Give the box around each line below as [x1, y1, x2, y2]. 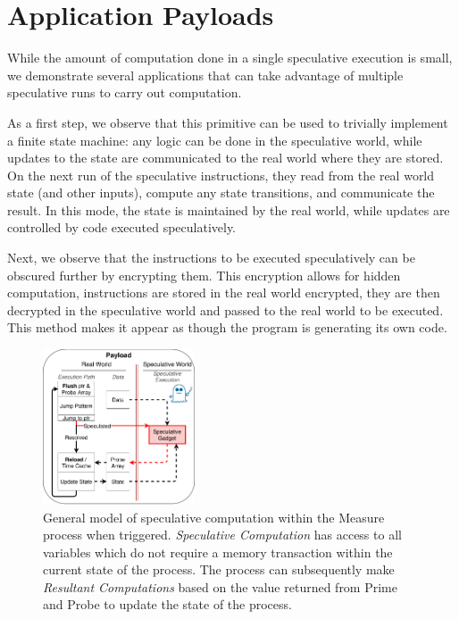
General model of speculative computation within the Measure [43, 507, 385, 526]
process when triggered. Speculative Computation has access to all [43, 525, 402, 544]
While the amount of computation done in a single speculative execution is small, [7, 48, 453, 67]
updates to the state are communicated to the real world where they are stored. [7, 148, 444, 167]
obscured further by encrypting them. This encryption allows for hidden [7, 265, 401, 284]
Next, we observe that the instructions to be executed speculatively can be [7, 248, 415, 267]
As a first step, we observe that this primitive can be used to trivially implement [7, 113, 448, 131]
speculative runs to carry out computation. [7, 83, 242, 102]
